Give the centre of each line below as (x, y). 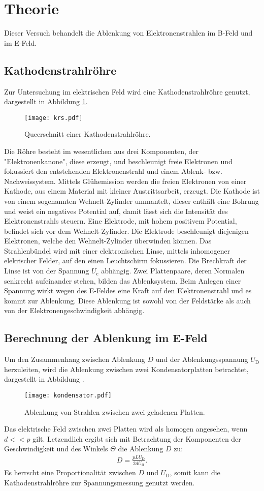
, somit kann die (195, 472)
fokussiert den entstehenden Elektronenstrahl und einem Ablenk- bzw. (113, 171)
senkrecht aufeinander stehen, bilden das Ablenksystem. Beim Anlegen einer (123, 280)
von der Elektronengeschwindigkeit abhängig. (74, 310)
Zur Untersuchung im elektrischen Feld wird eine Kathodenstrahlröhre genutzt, (127, 91)
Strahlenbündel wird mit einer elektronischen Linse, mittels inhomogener (117, 250)
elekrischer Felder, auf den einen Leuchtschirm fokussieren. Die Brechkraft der (125, 260)
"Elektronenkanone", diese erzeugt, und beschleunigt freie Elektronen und (118, 161)
